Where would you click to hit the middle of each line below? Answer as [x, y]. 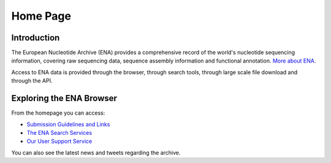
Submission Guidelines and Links [68, 124]
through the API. [32, 81]
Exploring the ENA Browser [64, 98]
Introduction [36, 38]
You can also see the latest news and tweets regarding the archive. [96, 153]
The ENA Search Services [59, 132]
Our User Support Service [59, 142]
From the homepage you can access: [58, 113]
